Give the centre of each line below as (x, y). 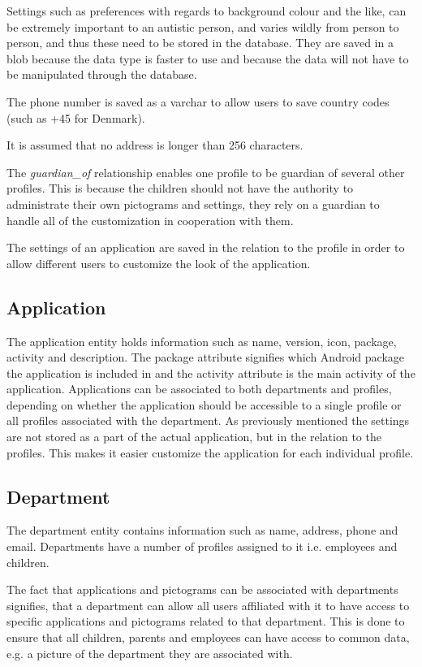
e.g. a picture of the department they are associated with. (150, 653)
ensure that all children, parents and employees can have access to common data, (208, 637)
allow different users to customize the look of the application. (159, 263)
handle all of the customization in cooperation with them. (150, 220)
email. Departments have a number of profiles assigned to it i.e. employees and (202, 546)
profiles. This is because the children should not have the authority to (180, 188)
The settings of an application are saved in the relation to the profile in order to (206, 247)
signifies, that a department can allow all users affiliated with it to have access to (208, 605)
